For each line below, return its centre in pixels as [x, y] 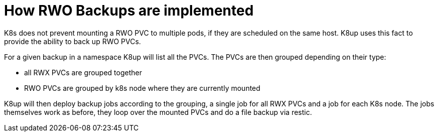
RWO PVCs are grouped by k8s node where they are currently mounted [142, 88]
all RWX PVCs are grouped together [83, 72]
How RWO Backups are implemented [129, 11]
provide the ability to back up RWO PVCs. [72, 41]
